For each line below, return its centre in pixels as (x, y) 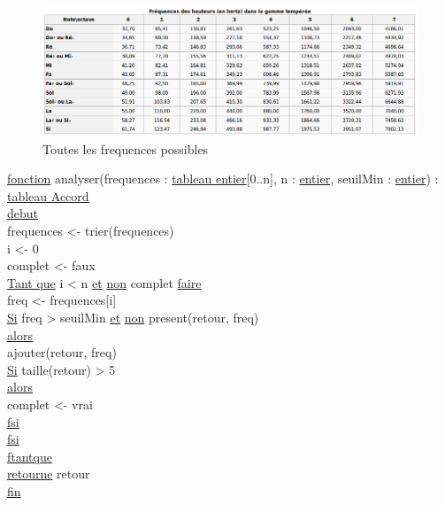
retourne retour (49, 474)
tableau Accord (48, 195)
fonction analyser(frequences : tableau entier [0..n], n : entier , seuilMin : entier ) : (223, 179)
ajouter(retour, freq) (62, 352)
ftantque (30, 456)
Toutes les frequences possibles (126, 148)
